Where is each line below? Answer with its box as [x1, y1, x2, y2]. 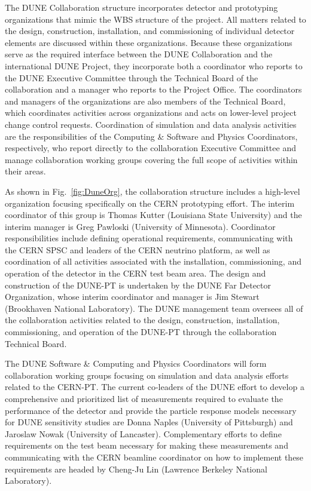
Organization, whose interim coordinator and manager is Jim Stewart [5, 290, 260, 303]
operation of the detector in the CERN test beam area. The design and [5, 267, 266, 280]
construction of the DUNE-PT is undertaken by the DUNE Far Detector [5, 278, 272, 291]
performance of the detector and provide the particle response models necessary [5, 404, 297, 416]
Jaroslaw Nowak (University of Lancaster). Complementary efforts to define [5, 427, 282, 440]
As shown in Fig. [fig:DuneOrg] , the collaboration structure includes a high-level [5, 185, 300, 197]
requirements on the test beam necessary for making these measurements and [5, 439, 288, 452]
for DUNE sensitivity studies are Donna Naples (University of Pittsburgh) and [5, 416, 293, 428]
